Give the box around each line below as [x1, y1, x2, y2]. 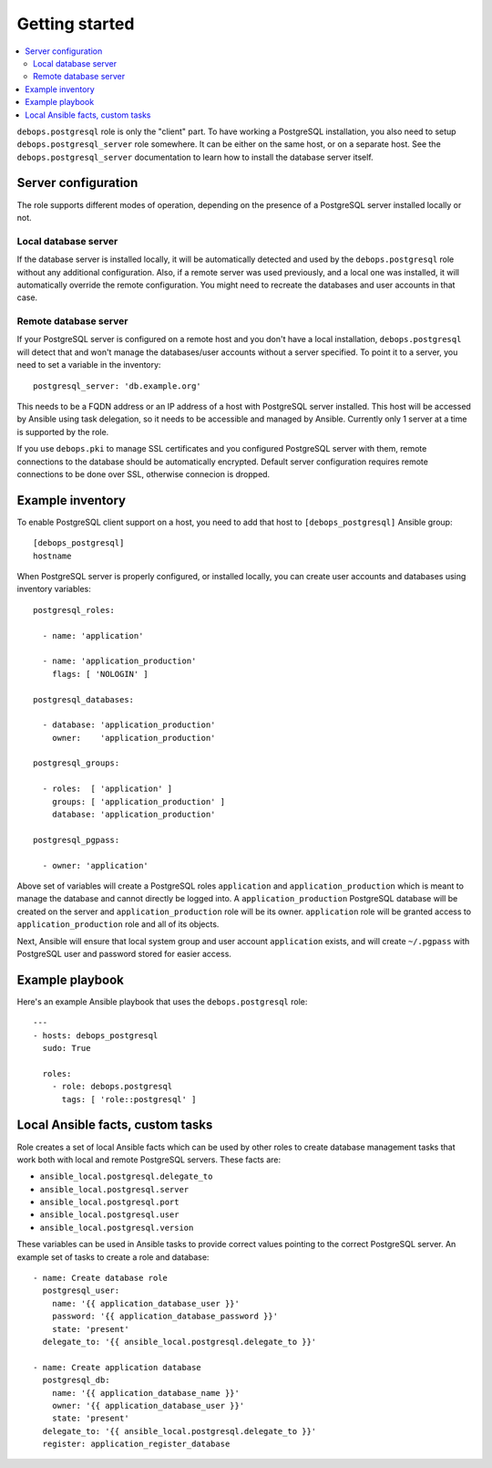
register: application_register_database [42, 1439, 231, 1450]
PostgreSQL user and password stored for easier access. [16, 948, 232, 959]
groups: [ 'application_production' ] [51, 796, 226, 807]
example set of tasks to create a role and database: [16, 1251, 210, 1263]
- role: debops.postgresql [51, 1081, 173, 1092]
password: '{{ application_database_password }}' [51, 1311, 278, 1322]
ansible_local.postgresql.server [39, 1184, 190, 1194]
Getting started [16, 14, 135, 34]
